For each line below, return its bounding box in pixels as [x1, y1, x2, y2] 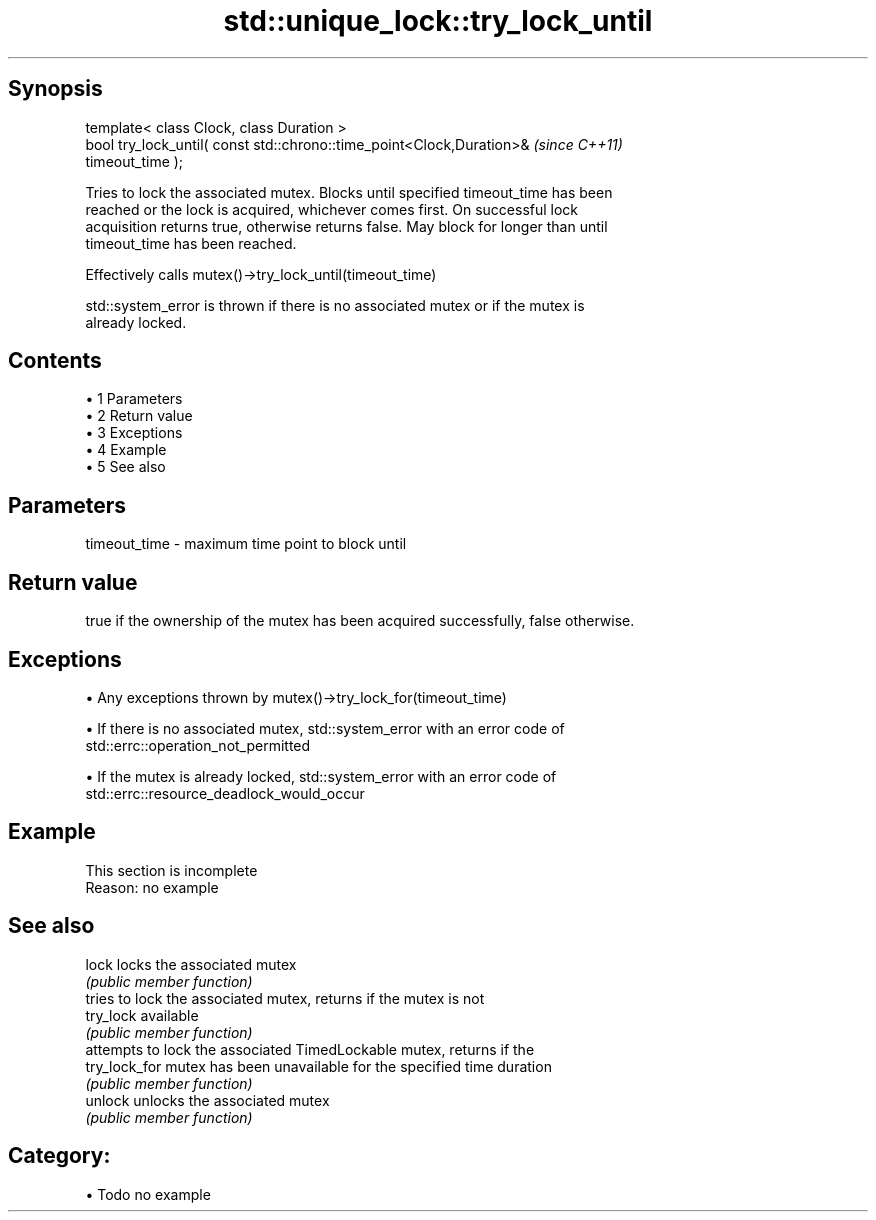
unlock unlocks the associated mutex [85, 1091, 330, 1109]
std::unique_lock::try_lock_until [223, 4, 653, 38]
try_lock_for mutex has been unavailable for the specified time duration [85, 1057, 552, 1075]
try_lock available [85, 1006, 199, 1024]
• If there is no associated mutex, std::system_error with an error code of [85, 719, 565, 737]
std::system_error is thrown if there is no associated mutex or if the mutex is [85, 296, 585, 314]
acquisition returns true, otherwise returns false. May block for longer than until [85, 217, 608, 235]
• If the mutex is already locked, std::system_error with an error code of [85, 767, 557, 785]
